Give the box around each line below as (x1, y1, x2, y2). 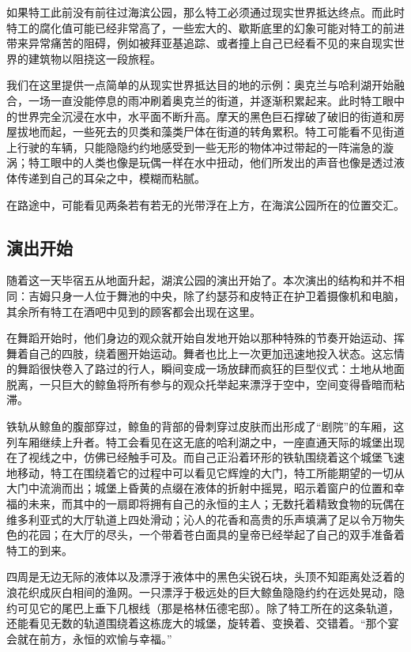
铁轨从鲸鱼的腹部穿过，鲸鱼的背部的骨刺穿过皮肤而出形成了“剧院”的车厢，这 (6, 418, 405, 435)
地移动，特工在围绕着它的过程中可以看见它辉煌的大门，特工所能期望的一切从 (6, 464, 405, 481)
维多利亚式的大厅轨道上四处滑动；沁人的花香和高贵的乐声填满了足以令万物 (6, 511, 394, 527)
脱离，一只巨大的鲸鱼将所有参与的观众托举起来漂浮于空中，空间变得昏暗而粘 (6, 375, 405, 392)
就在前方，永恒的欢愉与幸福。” (17, 630, 172, 646)
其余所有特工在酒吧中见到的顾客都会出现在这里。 (6, 303, 261, 319)
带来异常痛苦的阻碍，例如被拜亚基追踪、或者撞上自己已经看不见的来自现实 (6, 35, 394, 51)
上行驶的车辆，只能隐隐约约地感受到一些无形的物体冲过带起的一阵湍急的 (6, 138, 383, 155)
